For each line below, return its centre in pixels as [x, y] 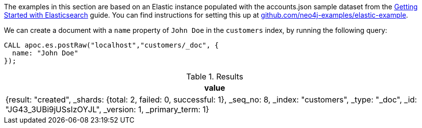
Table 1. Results [215, 77]
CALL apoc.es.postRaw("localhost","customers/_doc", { [112, 45]
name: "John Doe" [45, 53]
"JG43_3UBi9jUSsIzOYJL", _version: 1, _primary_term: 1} [107, 109]
